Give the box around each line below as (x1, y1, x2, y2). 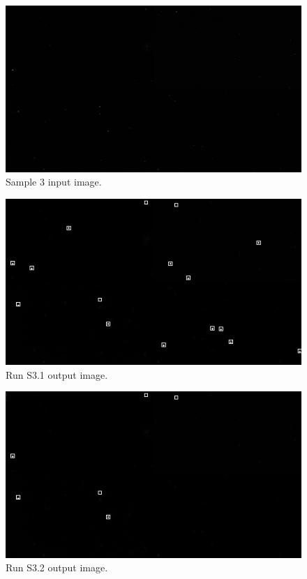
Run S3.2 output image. (6, 560, 108, 575)
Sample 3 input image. (6, 174, 102, 189)
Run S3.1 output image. (6, 367, 108, 382)
